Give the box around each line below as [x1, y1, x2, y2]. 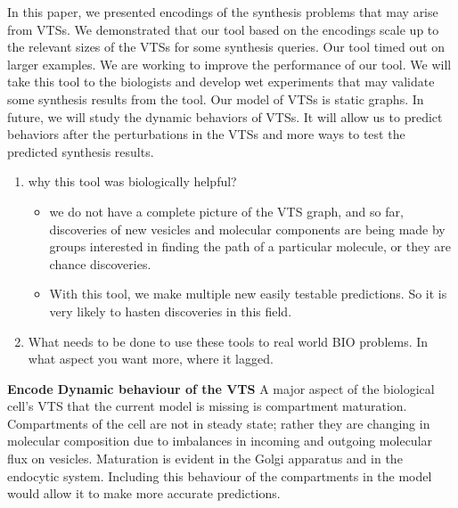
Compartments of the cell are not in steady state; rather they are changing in [7, 414, 430, 432]
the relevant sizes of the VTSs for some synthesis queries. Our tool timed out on [7, 37, 446, 56]
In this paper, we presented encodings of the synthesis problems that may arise [7, 3, 438, 20]
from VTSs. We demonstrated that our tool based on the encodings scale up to [7, 20, 439, 38]
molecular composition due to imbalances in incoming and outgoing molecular [7, 431, 433, 450]
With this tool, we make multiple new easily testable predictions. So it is [49, 284, 447, 303]
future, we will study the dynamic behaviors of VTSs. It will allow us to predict [7, 107, 443, 126]
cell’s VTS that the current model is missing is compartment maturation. [7, 397, 407, 415]
